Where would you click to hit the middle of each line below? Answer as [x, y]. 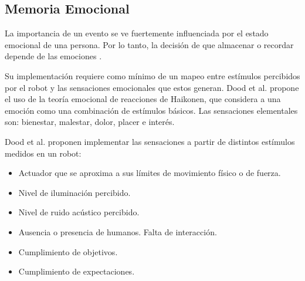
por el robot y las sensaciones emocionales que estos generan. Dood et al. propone [152, 87]
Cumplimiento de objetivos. [68, 251]
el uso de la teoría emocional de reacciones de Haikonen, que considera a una [143, 99]
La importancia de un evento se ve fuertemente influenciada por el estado [137, 33]
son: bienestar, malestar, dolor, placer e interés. [90, 122]
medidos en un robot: [43, 153]
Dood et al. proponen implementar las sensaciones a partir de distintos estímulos [150, 141]
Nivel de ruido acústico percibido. [79, 212]
